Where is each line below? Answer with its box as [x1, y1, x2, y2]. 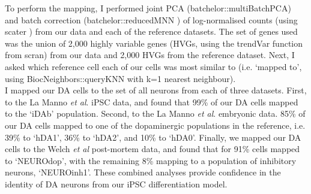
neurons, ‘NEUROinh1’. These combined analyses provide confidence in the [5, 166, 281, 178]
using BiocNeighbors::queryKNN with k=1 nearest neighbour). [5, 72, 236, 84]
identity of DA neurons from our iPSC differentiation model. [5, 177, 228, 190]
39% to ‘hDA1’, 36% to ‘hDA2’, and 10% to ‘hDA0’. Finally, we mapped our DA [5, 131, 301, 143]
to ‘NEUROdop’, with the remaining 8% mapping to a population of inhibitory [5, 154, 297, 166]
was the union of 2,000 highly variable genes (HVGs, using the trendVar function [5, 37, 303, 49]
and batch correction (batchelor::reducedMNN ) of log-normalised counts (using [5, 13, 298, 26]
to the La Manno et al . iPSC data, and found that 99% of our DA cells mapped [5, 95, 298, 108]
